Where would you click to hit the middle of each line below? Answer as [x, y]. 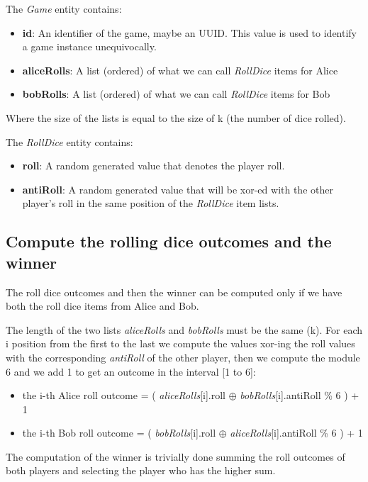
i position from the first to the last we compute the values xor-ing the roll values [180, 343]
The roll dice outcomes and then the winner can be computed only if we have [174, 292]
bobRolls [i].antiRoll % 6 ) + [300, 395]
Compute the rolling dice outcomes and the [169, 241]
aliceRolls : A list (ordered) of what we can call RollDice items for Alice [180, 70]
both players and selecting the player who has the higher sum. [141, 470]
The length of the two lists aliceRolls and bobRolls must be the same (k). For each [184, 329]
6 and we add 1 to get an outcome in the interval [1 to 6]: [131, 371]
